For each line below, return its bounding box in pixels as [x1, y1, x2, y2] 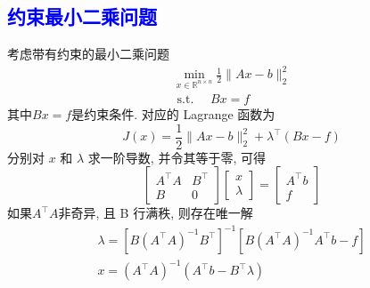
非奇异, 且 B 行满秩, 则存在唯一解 [58, 204, 253, 222]
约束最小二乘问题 [7, 3, 157, 30]
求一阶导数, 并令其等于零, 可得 [87, 148, 266, 166]
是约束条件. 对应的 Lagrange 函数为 [71, 105, 275, 124]
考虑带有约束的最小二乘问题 [7, 44, 169, 63]
